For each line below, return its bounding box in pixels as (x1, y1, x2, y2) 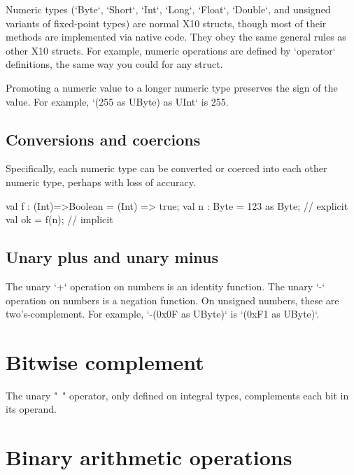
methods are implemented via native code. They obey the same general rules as (6, 29, 346, 44)
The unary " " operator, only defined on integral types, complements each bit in (6, 388, 349, 402)
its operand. (6, 402, 57, 416)
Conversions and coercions (6, 128, 201, 150)
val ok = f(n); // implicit (6, 212, 113, 227)
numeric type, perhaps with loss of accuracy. (6, 174, 196, 189)
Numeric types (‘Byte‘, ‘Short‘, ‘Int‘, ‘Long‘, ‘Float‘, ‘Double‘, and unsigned (6, 2, 331, 16)
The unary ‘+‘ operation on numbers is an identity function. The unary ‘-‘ (6, 278, 325, 293)
